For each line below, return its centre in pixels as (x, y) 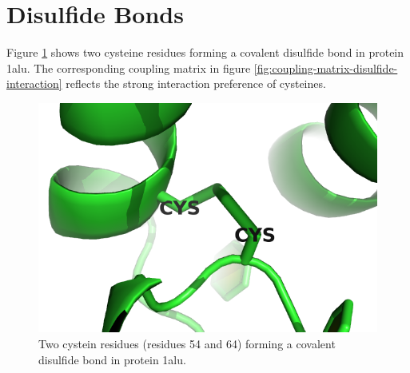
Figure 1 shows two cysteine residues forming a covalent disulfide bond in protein (205, 52)
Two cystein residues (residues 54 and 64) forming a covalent (187, 344)
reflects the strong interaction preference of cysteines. (196, 83)
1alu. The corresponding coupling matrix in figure (129, 67)
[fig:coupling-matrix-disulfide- (326, 67)
